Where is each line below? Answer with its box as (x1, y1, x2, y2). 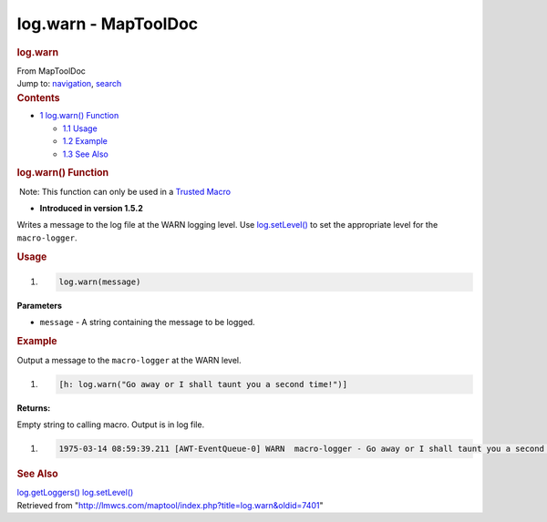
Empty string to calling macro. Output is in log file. (16, 419, 205, 430)
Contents (16, 91, 60, 104)
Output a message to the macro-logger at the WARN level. (16, 354, 242, 365)
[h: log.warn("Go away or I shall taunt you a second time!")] (58, 379, 348, 389)
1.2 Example (62, 136, 108, 147)
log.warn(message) (58, 277, 141, 287)
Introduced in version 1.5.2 (39, 203, 143, 214)
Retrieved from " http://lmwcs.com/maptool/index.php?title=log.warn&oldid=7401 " (16, 499, 324, 510)
